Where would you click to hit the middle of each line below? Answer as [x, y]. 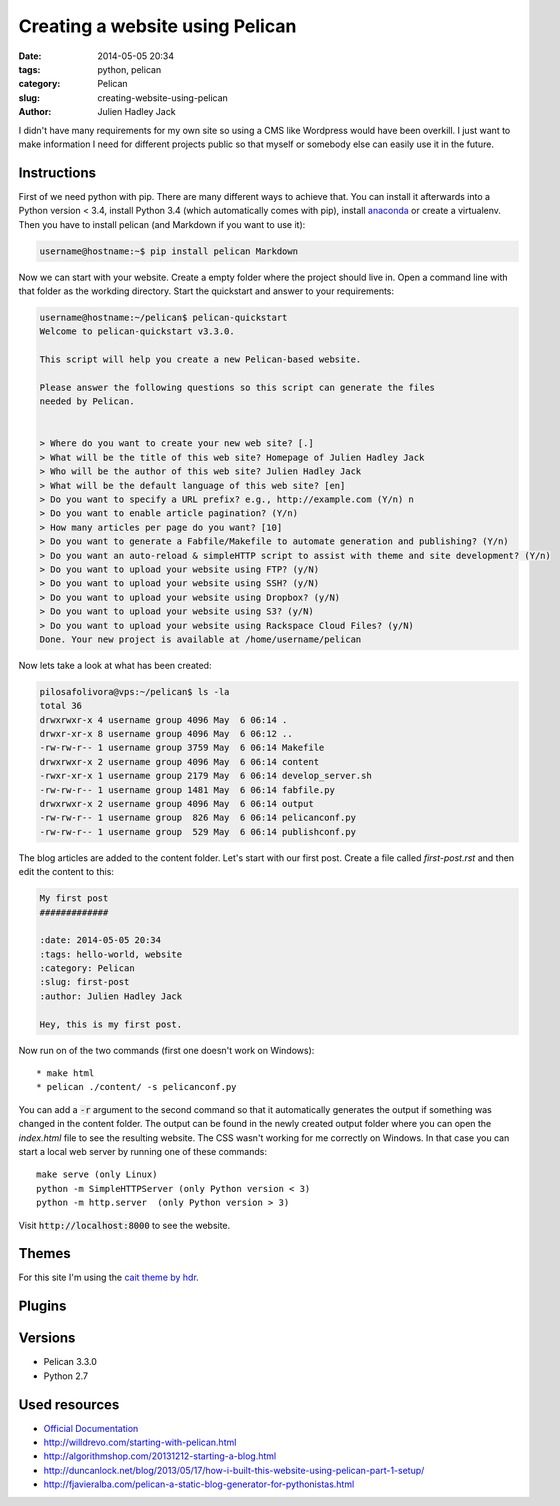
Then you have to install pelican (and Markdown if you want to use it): [162, 224]
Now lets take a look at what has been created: [115, 665]
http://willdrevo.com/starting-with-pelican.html [140, 1442]
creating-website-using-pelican [163, 97]
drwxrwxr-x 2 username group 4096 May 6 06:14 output [176, 803]
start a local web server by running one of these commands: [142, 1151]
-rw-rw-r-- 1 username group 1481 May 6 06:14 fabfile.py [187, 789]
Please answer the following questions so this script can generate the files [237, 387]
